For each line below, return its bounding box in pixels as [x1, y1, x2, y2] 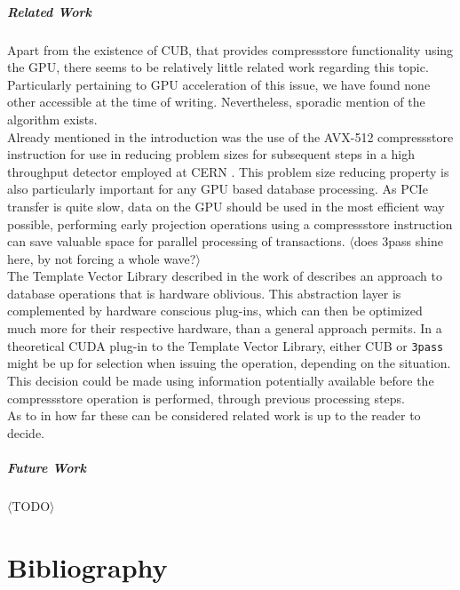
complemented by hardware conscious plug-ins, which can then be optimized [7, 301, 423, 320]
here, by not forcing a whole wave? [7, 249, 196, 267]
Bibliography [7, 548, 168, 585]
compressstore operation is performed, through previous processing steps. [7, 388, 405, 407]
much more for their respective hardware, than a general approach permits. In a [7, 319, 442, 338]
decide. [7, 423, 44, 442]
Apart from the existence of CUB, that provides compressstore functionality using [7, 40, 454, 59]
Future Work [7, 458, 86, 476]
